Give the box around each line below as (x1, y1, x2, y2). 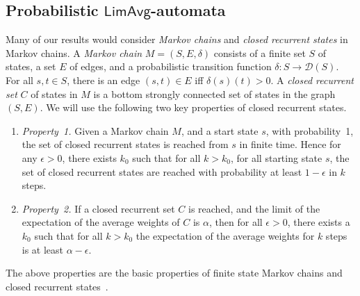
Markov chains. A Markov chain (6, 45, 142, 60)
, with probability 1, (265, 123, 354, 138)
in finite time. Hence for (239, 137, 341, 151)
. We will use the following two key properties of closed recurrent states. (40, 100, 347, 115)
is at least (22, 242, 64, 256)
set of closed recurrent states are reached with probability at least (22, 164, 302, 179)
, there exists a (287, 215, 350, 229)
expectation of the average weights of (22, 215, 180, 229)
